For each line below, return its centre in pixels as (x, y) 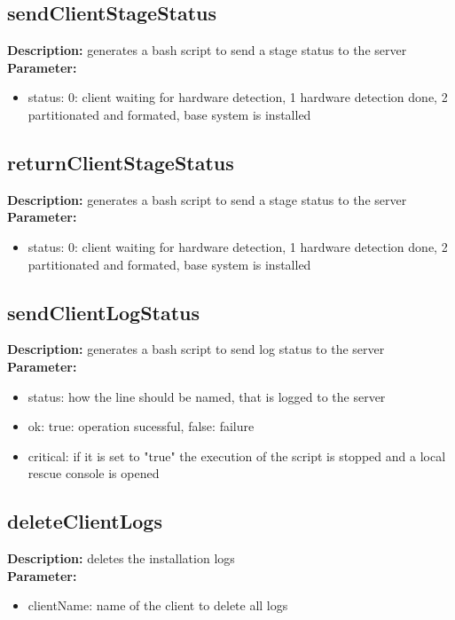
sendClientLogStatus (104, 312)
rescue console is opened (94, 473)
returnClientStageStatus (121, 162)
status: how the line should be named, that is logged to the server (207, 396)
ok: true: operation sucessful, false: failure (141, 426)
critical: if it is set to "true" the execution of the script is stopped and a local (237, 455)
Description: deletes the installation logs (121, 558)
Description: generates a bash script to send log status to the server (196, 349)
